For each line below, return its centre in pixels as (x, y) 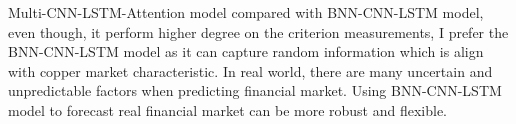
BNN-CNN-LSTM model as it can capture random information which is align (246, 51)
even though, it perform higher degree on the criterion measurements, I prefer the (258, 31)
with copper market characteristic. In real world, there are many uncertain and (250, 70)
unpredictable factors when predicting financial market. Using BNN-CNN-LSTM (255, 90)
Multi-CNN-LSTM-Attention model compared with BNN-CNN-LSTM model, (246, 12)
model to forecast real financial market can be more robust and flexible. (228, 109)
